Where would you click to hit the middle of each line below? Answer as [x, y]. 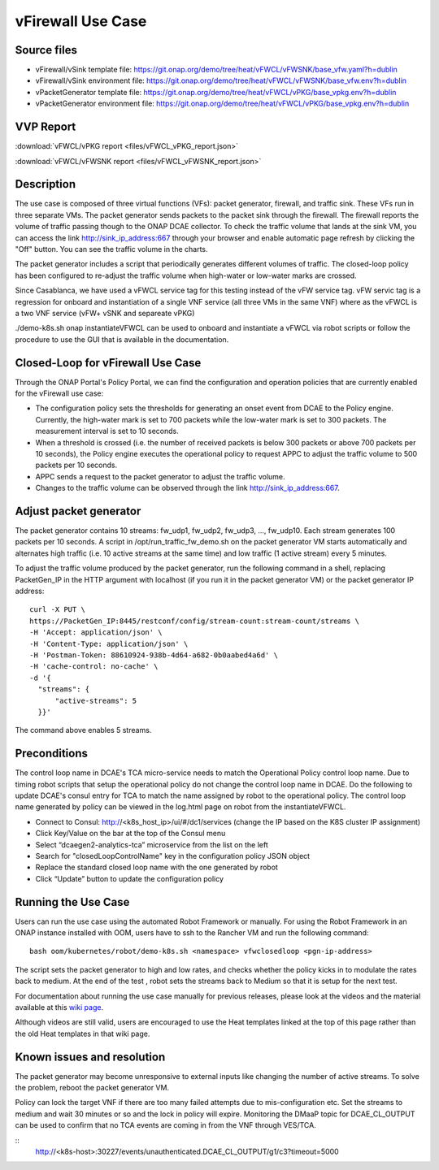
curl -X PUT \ [57, 610]
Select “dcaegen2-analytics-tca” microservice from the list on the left [152, 844]
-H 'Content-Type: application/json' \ [109, 643]
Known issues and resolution [90, 1057]
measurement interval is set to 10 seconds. [107, 431]
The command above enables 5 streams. [83, 730]
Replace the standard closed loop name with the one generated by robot [156, 867]
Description [46, 184]
